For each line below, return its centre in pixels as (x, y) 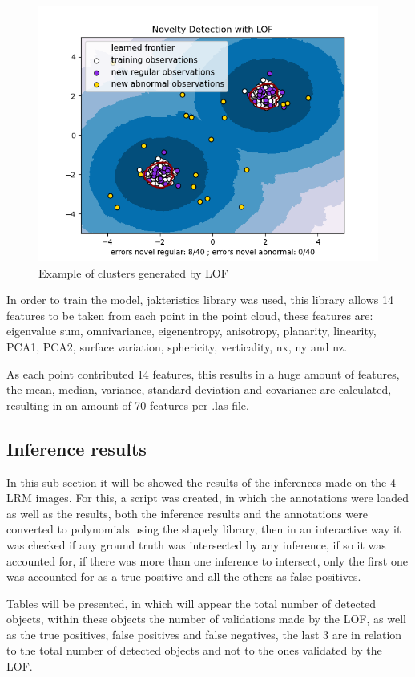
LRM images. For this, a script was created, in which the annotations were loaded (207, 498)
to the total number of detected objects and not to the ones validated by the (194, 650)
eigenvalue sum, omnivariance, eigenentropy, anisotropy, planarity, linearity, (191, 331)
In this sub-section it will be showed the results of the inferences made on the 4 (201, 482)
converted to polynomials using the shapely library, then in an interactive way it (204, 529)
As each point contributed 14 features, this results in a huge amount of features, (203, 373)
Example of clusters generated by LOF (133, 272)
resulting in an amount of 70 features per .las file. (128, 405)
